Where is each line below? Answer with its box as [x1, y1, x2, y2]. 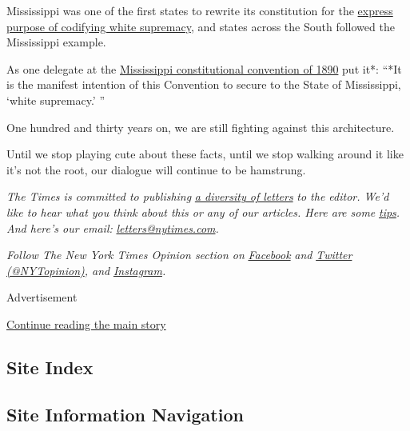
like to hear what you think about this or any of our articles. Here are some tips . [6, 203, 400, 220]
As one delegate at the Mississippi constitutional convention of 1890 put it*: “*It [6, 60, 402, 77]
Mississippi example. [6, 34, 106, 50]
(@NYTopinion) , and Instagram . [6, 261, 166, 278]
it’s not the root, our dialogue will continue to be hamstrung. [6, 161, 306, 178]
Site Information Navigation [6, 401, 244, 426]
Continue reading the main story [6, 315, 166, 332]
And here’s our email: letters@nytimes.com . [6, 219, 219, 236]
